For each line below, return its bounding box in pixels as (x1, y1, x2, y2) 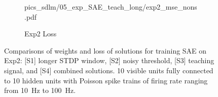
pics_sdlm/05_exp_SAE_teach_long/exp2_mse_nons (24, 2, 197, 12)
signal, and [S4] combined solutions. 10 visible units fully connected (4, 65, 213, 75)
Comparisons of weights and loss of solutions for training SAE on (4, 45, 207, 56)
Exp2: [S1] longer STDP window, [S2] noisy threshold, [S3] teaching (4, 55, 214, 66)
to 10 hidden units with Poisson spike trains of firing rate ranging (4, 75, 208, 85)
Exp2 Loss (24, 28, 57, 39)
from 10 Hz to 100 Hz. (4, 85, 76, 95)
